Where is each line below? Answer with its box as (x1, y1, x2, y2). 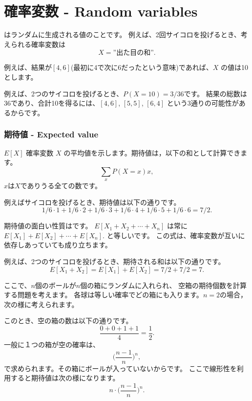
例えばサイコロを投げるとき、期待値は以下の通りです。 (4, 197, 181, 207)
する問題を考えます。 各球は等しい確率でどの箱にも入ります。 (4, 290, 203, 300)
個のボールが (35, 280, 76, 290)
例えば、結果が (4, 62, 52, 72)
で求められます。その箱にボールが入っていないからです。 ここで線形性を (4, 363, 237, 373)
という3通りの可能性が (167, 98, 239, 108)
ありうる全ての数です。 (27, 180, 102, 191)
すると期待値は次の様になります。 (10, 373, 120, 383)
